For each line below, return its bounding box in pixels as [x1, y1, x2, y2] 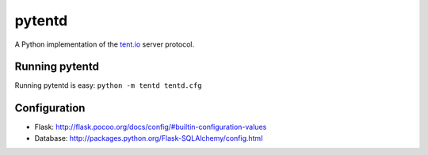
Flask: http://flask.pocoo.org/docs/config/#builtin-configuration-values [34, 123, 267, 132]
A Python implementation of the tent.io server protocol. [14, 40, 194, 49]
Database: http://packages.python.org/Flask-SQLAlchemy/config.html [34, 133, 263, 142]
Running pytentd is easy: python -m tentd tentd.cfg [14, 81, 202, 90]
